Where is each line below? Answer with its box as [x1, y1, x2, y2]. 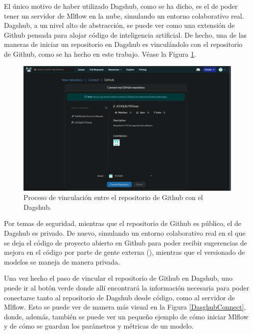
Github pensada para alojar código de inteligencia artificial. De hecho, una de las [4, 29, 247, 40]
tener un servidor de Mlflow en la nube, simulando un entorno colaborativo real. [4, 10, 244, 21]
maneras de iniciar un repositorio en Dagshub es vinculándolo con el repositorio [4, 39, 243, 49]
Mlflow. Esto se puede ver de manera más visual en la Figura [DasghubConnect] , [4, 302, 246, 312]
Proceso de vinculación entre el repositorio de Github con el [23, 192, 203, 202]
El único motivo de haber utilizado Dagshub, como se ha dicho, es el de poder [4, 1, 238, 11]
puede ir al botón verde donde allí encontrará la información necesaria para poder [4, 282, 249, 292]
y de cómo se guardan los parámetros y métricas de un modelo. [4, 321, 194, 331]
